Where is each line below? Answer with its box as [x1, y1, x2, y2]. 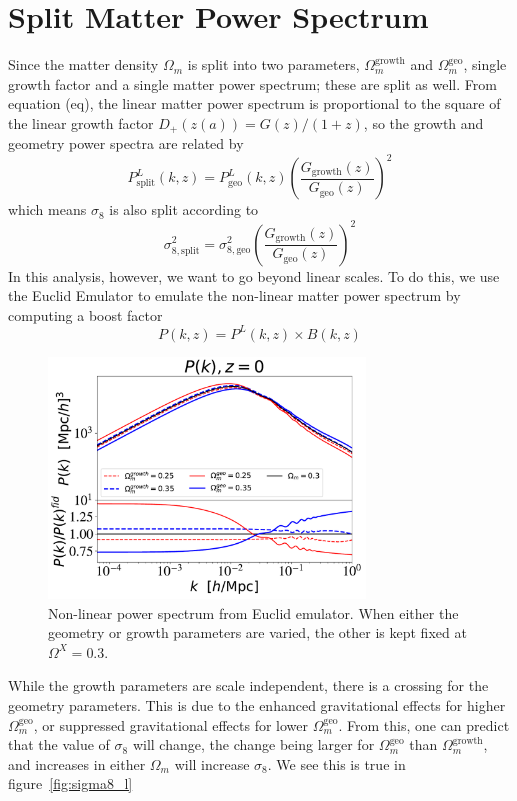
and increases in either [8, 753, 146, 774]
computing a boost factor [8, 304, 163, 325]
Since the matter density [8, 54, 159, 75]
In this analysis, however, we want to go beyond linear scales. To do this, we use [8, 265, 500, 286]
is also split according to [109, 199, 259, 220]
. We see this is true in [267, 753, 406, 774]
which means [8, 199, 87, 220]
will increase [174, 753, 250, 774]
